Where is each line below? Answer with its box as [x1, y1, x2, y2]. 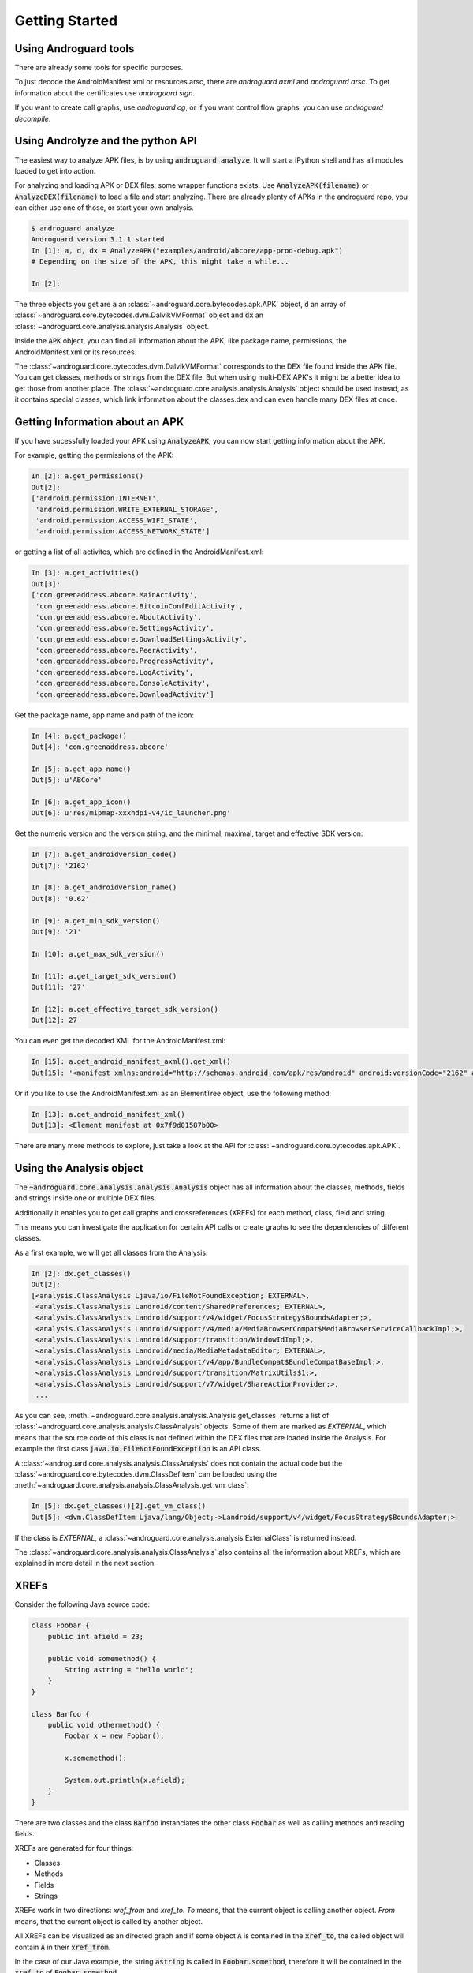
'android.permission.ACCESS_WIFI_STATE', [35, 515, 198, 525]
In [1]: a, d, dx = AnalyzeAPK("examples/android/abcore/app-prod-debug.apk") [31, 245, 343, 255]
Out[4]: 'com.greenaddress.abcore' [31, 743, 169, 751]
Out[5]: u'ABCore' [31, 776, 102, 784]
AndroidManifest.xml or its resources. [14, 347, 137, 357]
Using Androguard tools [14, 42, 135, 55]
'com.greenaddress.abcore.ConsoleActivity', [35, 679, 210, 688]
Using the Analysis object [14, 1161, 143, 1175]
